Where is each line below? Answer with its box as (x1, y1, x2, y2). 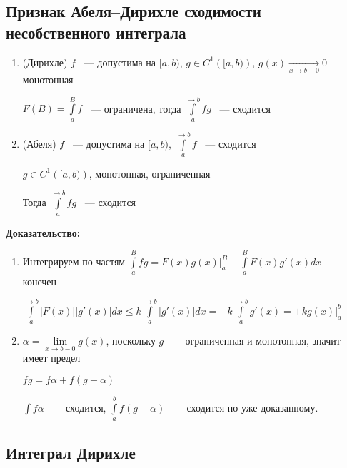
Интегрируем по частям (22, 254, 126, 269)
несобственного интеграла (6, 21, 186, 43)
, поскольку (106, 333, 156, 348)
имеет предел (22, 350, 81, 365)
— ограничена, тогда (91, 101, 181, 116)
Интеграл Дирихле (6, 441, 136, 463)
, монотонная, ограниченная (89, 166, 211, 180)
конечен (22, 274, 56, 289)
